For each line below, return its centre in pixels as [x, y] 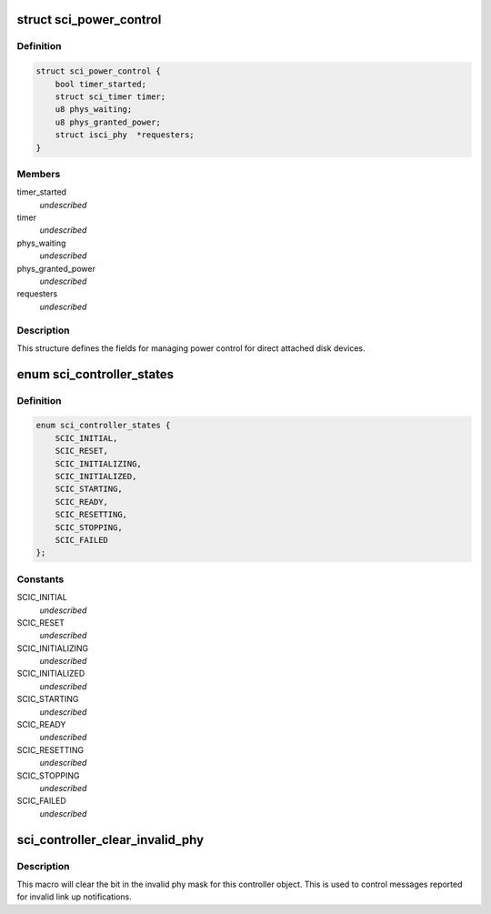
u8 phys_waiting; [94, 110]
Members [39, 174]
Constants [40, 579]
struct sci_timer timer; [110, 96]
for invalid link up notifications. [74, 897]
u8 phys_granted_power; [108, 122]
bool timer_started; [101, 84]
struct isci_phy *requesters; [125, 135]
